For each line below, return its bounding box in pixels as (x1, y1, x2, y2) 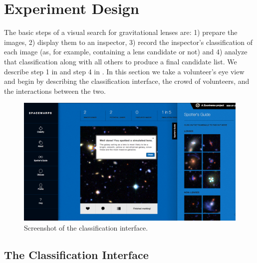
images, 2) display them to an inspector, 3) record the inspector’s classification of (4, 36, 253, 47)
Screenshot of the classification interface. (24, 222, 148, 233)
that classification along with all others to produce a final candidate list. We (4, 56, 237, 66)
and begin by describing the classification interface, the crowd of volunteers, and (4, 76, 250, 86)
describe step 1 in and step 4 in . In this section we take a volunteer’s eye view (4, 66, 245, 76)
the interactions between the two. (4, 85, 106, 96)
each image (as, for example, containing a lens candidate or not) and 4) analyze (4, 46, 248, 57)
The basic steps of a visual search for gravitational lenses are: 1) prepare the (4, 27, 238, 37)
